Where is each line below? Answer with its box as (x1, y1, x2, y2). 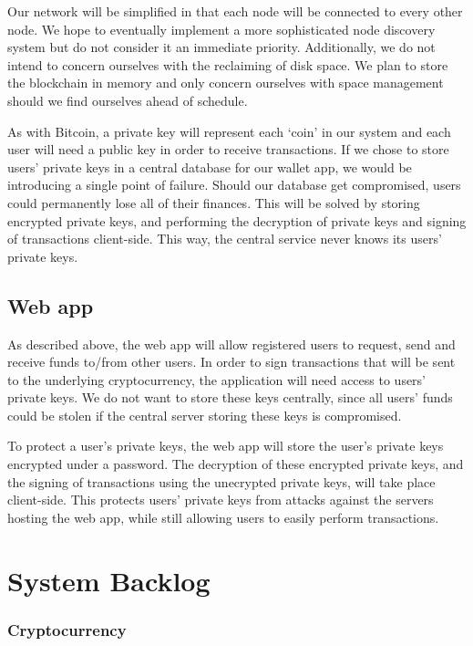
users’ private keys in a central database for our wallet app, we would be (7, 157, 412, 176)
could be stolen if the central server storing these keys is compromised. (7, 405, 402, 424)
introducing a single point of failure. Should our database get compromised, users (7, 175, 461, 194)
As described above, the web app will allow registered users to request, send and (7, 334, 456, 353)
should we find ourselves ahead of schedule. (7, 90, 248, 109)
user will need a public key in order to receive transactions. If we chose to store (7, 140, 449, 159)
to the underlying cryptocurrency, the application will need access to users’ (7, 370, 427, 389)
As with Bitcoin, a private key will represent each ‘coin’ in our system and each (7, 121, 451, 141)
